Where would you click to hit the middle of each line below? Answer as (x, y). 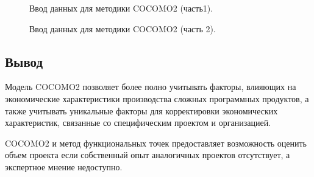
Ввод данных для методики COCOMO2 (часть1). (121, 8)
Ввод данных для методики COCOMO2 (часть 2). (123, 28)
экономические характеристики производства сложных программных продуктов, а (157, 98)
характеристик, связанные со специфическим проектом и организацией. (138, 123)
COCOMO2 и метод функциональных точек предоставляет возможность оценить (156, 143)
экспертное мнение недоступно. (64, 166)
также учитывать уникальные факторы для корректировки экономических (141, 110)
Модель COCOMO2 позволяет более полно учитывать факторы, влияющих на (151, 87)
